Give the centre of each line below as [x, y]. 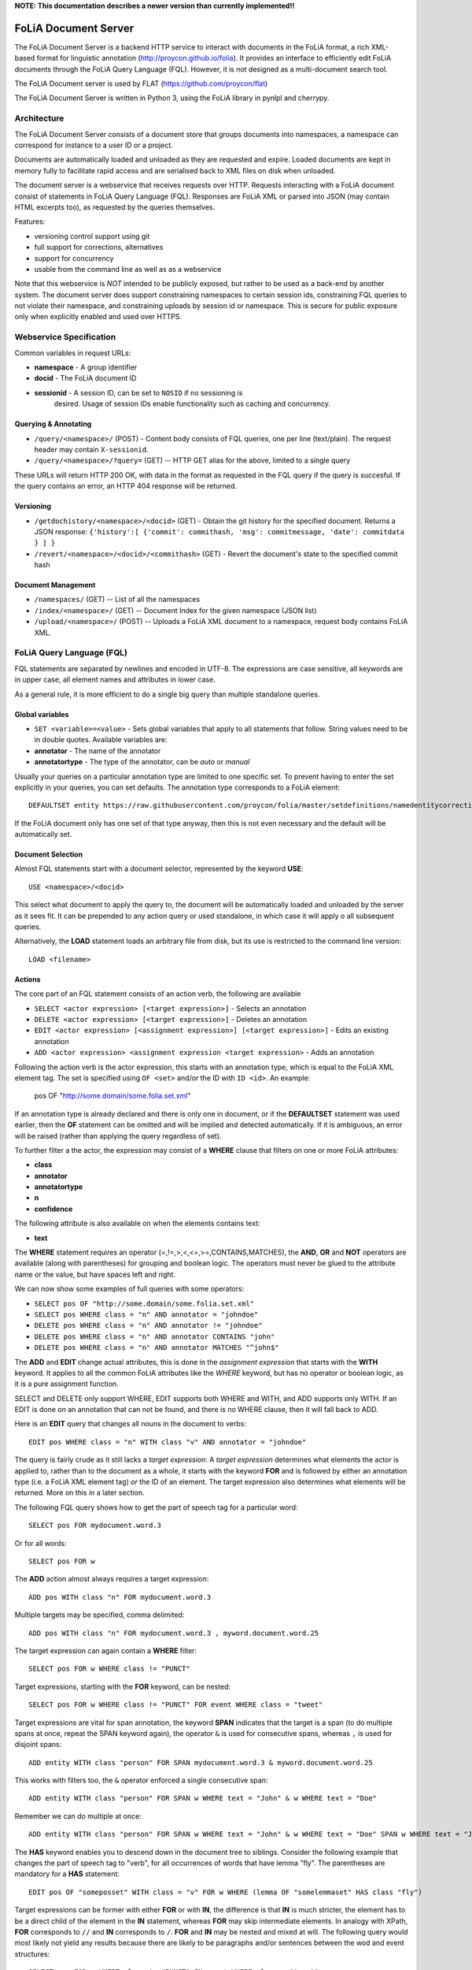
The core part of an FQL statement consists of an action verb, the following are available [158, 994]
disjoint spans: [38, 1745]
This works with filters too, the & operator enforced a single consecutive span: [141, 1780]
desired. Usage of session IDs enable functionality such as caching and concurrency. [192, 404]
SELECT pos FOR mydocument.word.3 [95, 1526]
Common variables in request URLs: [73, 353]
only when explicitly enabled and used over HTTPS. [98, 317]
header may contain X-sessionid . [91, 449]
